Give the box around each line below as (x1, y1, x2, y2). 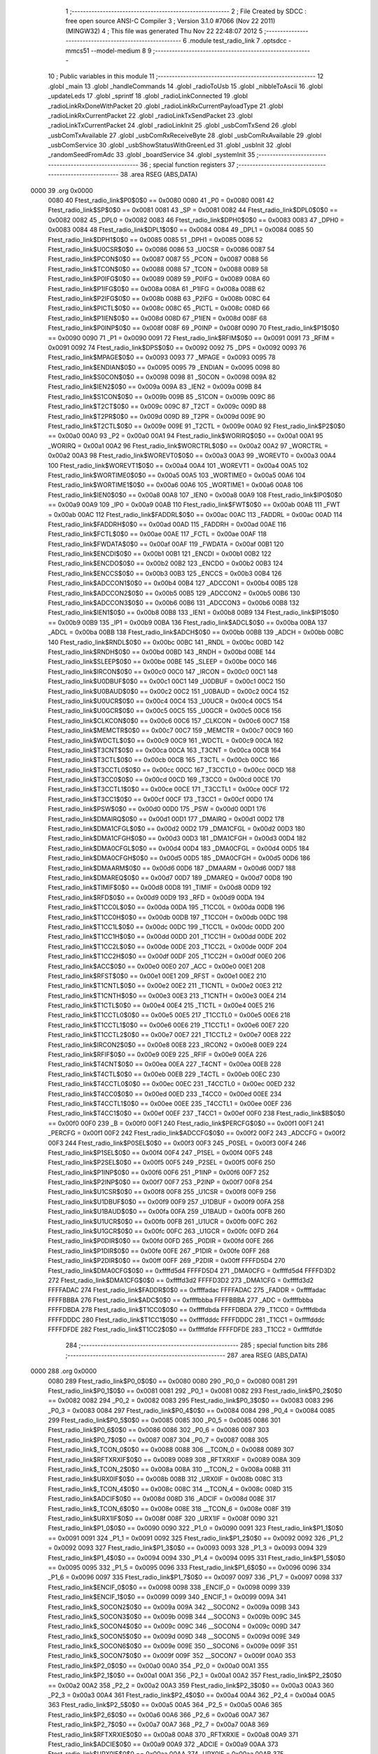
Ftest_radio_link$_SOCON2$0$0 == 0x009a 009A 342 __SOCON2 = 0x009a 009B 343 (48, 1602, 300, 1611)
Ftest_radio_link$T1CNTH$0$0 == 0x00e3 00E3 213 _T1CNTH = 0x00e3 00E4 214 (48, 991, 286, 1000)
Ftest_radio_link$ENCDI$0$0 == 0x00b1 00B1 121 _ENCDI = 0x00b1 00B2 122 (48, 549, 272, 558)
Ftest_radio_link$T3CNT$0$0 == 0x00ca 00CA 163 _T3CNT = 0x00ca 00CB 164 (48, 746, 281, 754)
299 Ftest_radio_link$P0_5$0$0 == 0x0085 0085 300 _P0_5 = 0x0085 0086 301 (48, 1416, 281, 1424)
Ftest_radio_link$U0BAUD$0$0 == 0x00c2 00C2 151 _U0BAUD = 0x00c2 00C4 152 (48, 687, 290, 695)
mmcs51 (65, 46, 90, 55)
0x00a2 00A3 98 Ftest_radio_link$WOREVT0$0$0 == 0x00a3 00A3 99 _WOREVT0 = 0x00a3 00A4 (48, 451, 336, 460)
